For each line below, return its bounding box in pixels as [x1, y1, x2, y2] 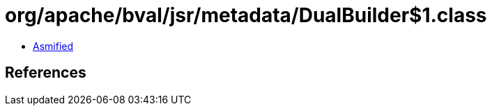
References [5, 64, 86, 82]
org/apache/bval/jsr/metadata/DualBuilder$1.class [5, 3, 487, 27]
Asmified [33, 40, 74, 52]
